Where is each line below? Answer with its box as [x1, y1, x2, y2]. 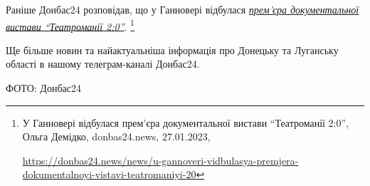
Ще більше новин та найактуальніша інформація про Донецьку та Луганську [6, 42, 339, 57]
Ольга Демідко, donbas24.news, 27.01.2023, [22, 129, 211, 144]
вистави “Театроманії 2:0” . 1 [6, 16, 134, 33]
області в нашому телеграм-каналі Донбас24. [6, 56, 200, 71]
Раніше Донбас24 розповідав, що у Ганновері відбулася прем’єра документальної [6, 2, 359, 16]
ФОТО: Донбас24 [6, 81, 81, 95]
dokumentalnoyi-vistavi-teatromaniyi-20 [22, 167, 196, 182]
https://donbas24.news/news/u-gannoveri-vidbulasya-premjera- [22, 153, 299, 167]
